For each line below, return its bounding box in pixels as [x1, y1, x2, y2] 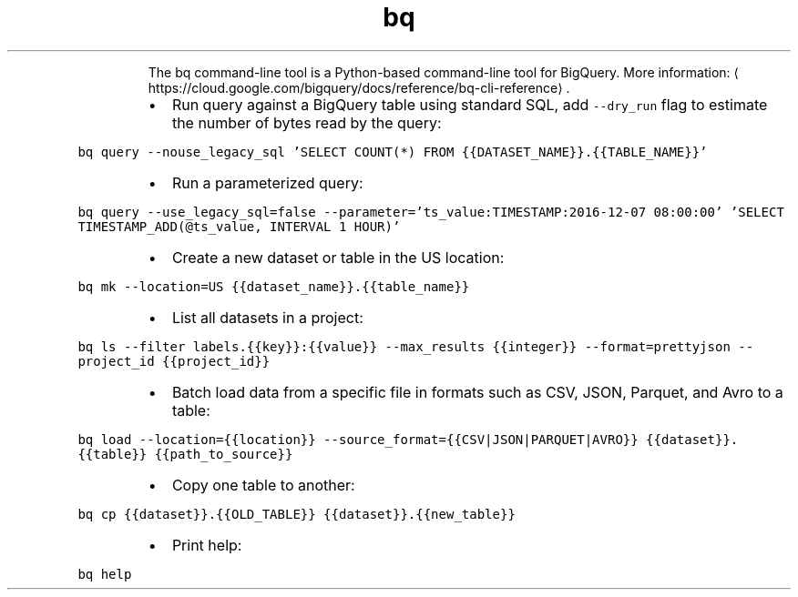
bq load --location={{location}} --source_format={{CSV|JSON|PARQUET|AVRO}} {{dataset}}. [77, 431, 739, 447]
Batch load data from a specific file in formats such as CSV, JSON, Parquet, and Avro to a [171, 382, 783, 401]
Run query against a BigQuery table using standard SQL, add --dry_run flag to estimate [171, 95, 768, 114]
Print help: [171, 535, 242, 554]
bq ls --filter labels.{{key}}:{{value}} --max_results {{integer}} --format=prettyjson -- [77, 339, 754, 354]
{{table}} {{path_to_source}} [77, 446, 293, 461]
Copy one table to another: [171, 475, 355, 494]
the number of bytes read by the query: [171, 113, 442, 132]
